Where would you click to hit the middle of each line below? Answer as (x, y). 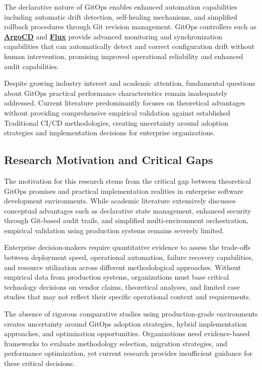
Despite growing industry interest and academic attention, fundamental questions (130, 83)
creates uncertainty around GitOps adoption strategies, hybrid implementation (126, 323)
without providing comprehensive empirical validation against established (117, 112)
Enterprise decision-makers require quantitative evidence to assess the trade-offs (127, 247)
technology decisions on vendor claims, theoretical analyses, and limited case (122, 286)
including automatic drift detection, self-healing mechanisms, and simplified (121, 16)
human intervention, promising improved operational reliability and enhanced (124, 56)
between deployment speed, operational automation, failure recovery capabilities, (129, 257)
